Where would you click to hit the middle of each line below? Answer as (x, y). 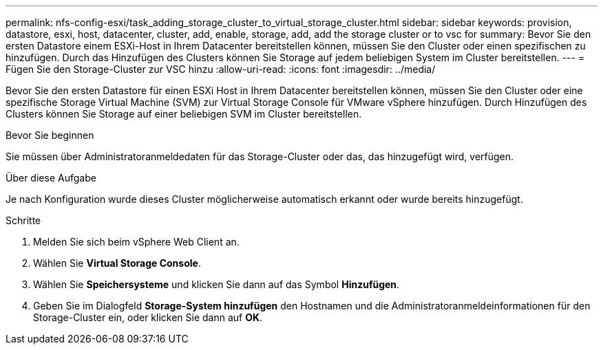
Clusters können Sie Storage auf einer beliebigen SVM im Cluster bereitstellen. (184, 114)
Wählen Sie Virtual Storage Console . (117, 263)
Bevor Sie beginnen (50, 135)
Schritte (23, 220)
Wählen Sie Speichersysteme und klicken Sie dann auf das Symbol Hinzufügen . (216, 284)
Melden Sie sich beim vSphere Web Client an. (136, 242)
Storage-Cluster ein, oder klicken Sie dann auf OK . (148, 317)
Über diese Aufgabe (51, 178)
